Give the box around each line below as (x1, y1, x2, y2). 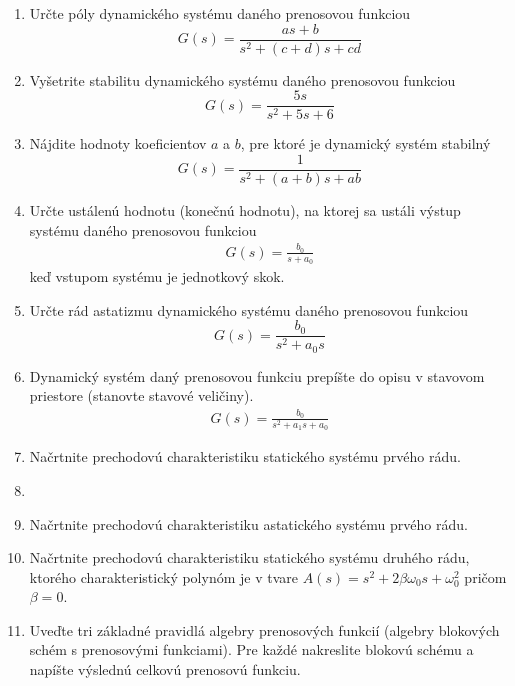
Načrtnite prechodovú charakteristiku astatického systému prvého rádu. (29, 513, 468, 534)
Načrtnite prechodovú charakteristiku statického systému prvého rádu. (29, 446, 461, 467)
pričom (464, 566, 507, 587)
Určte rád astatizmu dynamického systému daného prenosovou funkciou (29, 299, 469, 320)
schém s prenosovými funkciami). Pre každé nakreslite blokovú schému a (29, 639, 474, 660)
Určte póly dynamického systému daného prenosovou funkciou (29, 3, 411, 23)
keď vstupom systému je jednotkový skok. (29, 266, 285, 287)
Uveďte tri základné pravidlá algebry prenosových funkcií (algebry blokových (29, 619, 500, 640)
